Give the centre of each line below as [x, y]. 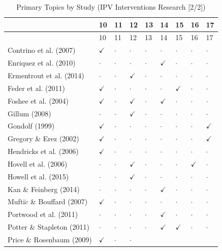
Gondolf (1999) [31, 126]
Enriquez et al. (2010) [42, 63]
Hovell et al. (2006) [38, 163]
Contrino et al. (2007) [42, 50]
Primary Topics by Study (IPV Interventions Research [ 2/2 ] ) [111, 7]
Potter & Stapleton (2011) [49, 227]
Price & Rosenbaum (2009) [50, 239]
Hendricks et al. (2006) [43, 151]
